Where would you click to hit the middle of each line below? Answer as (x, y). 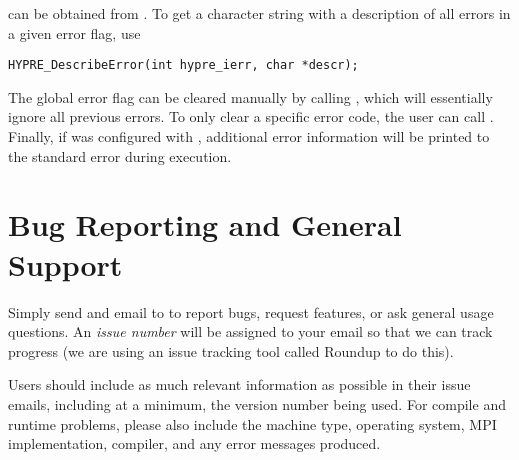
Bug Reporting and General (205, 224)
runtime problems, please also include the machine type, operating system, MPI (252, 423)
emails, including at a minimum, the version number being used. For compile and (257, 403)
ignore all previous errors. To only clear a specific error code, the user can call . (251, 116)
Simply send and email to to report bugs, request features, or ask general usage (251, 311)
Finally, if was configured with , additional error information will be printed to (249, 136)
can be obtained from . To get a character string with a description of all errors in (259, 13)
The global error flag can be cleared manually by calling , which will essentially (250, 96)
